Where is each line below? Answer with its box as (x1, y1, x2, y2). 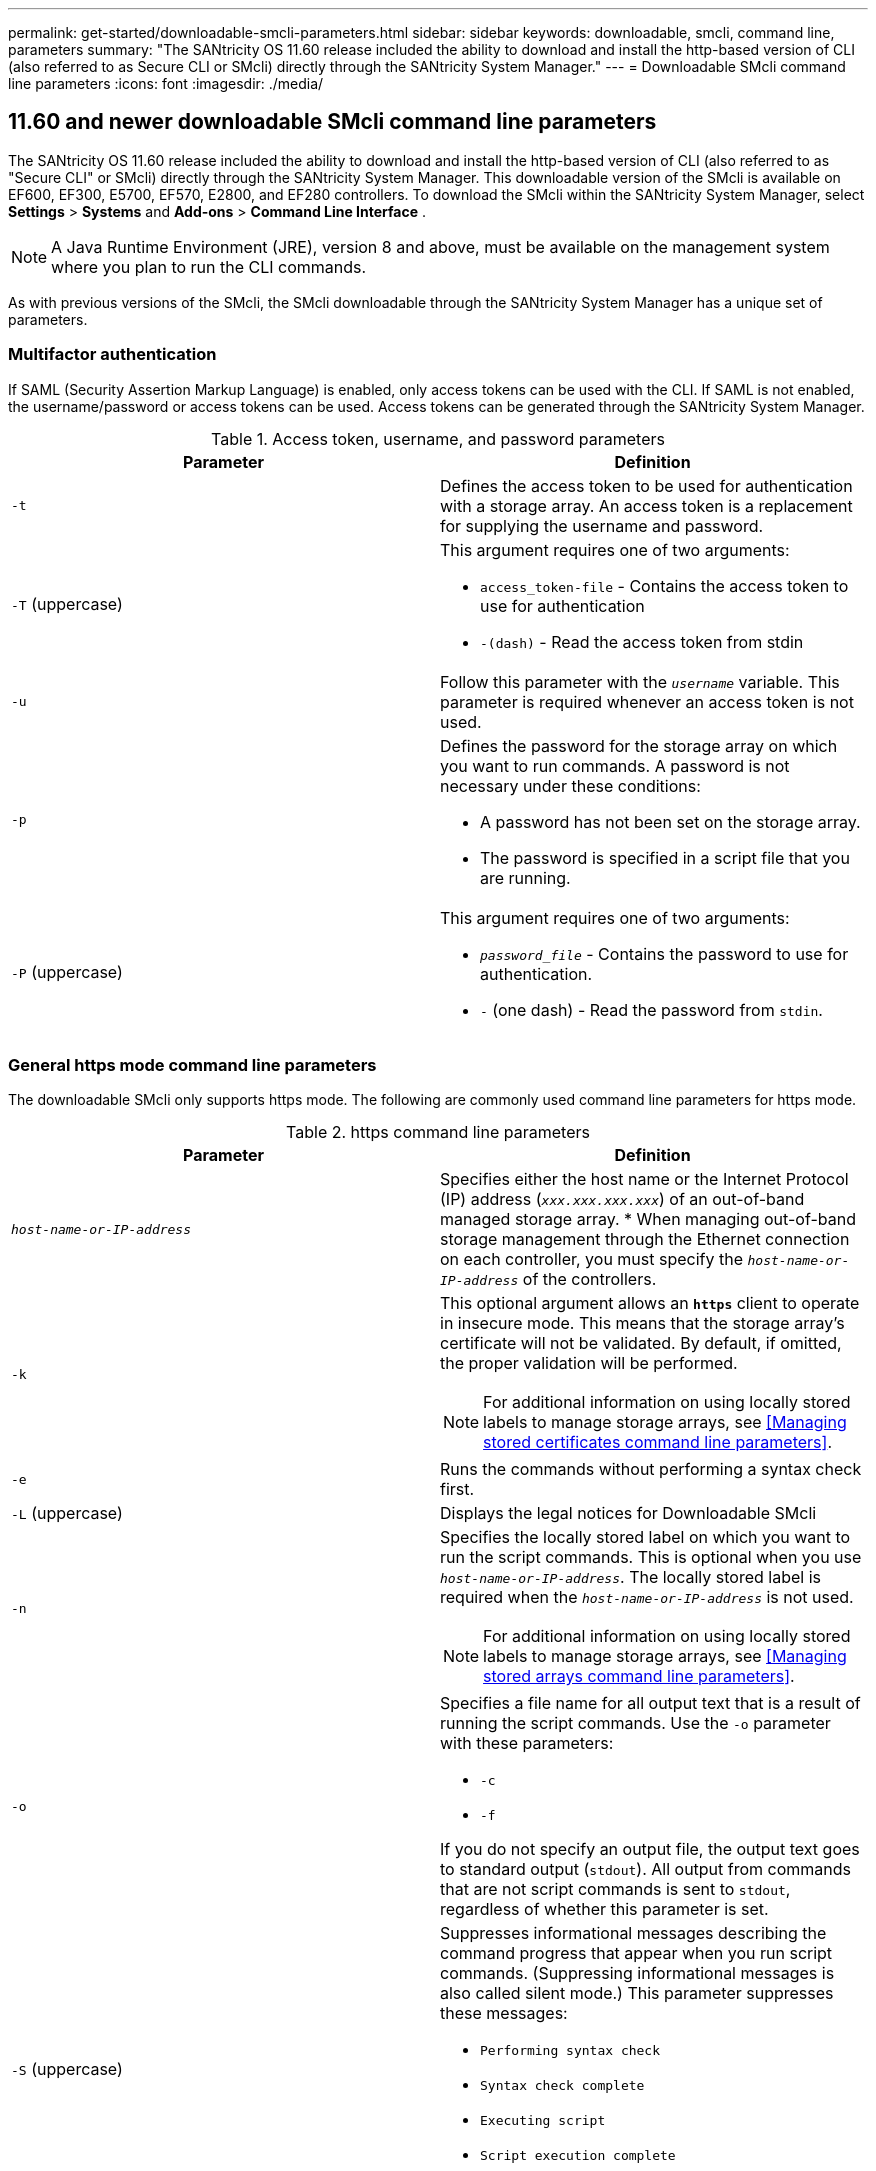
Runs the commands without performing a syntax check (440, 1459, 862, 1480)
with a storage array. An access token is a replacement (440, 495, 853, 516)
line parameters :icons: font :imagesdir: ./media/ (8, 75, 324, 92)
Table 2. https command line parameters (286, 1122, 590, 1143)
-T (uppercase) (11, 593, 123, 614)
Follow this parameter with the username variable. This (440, 671, 840, 692)
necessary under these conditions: (440, 775, 701, 796)
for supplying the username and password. (440, 515, 764, 536)
